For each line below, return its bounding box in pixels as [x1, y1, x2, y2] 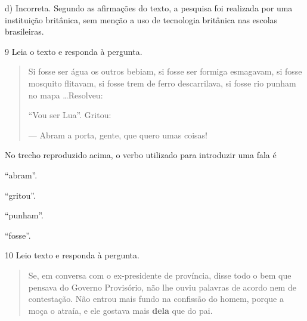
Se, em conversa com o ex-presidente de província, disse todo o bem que [28, 268, 292, 281]
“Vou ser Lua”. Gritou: [28, 109, 111, 121]
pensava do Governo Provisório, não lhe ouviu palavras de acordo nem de [28, 280, 296, 293]
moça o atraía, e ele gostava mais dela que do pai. [28, 304, 213, 316]
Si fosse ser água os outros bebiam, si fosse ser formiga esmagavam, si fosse [28, 65, 302, 78]
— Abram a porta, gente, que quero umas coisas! [28, 128, 207, 141]
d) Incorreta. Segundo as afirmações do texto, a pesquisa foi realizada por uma [5, 2, 293, 14]
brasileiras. [5, 25, 44, 38]
